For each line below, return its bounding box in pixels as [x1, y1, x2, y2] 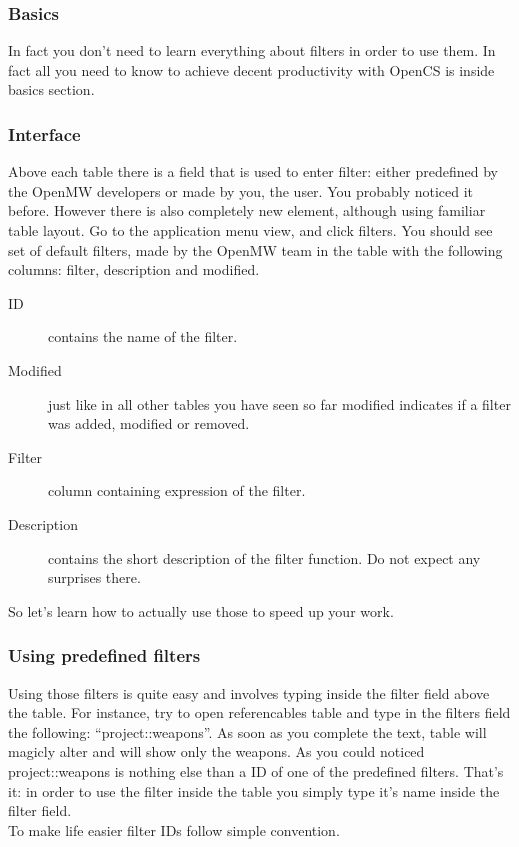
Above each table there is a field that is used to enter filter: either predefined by [8, 161, 499, 182]
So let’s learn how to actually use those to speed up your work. [8, 600, 394, 621]
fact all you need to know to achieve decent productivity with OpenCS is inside [8, 59, 495, 80]
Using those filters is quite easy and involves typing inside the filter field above [8, 682, 490, 703]
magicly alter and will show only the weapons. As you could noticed [8, 741, 425, 762]
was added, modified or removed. [48, 413, 250, 434]
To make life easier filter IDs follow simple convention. [8, 819, 340, 840]
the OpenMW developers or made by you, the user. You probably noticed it [8, 180, 474, 201]
